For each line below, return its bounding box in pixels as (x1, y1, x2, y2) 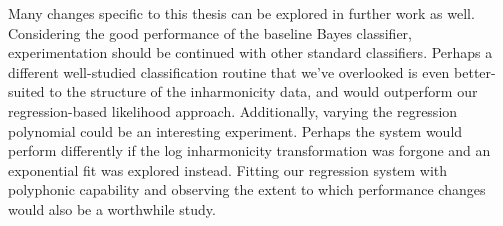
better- (454, 61, 496, 82)
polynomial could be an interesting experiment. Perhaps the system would (8, 120, 463, 141)
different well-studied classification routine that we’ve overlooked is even (8, 61, 450, 82)
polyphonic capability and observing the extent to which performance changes (8, 179, 486, 200)
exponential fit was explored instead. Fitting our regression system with (8, 159, 448, 180)
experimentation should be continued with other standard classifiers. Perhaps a (8, 42, 493, 63)
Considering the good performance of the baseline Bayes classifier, (8, 22, 412, 43)
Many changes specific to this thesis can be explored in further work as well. (8, 3, 475, 23)
